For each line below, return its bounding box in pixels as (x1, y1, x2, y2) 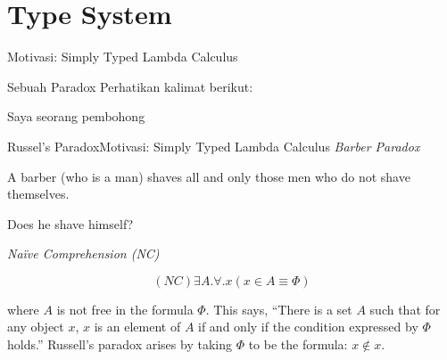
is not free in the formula (56, 299, 194, 318)
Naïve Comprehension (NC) (7, 244, 160, 263)
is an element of (94, 317, 181, 336)
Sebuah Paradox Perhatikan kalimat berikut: (7, 77, 253, 95)
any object (7, 317, 64, 336)
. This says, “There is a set (205, 299, 352, 318)
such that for (369, 299, 441, 318)
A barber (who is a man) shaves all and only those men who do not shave (7, 167, 410, 185)
